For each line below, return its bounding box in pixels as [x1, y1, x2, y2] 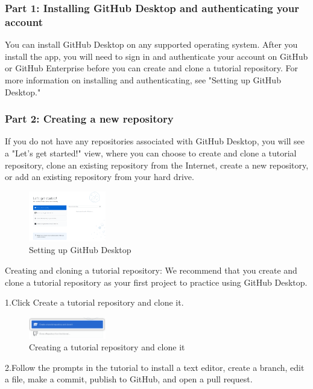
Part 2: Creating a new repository [5, 111, 174, 126]
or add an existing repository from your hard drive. [5, 170, 194, 183]
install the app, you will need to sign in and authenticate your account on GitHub [5, 50, 308, 62]
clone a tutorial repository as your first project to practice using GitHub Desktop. [5, 275, 308, 288]
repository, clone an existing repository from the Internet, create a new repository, [5, 158, 309, 171]
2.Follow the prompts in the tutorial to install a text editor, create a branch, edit [5, 361, 305, 373]
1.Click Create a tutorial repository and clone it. [5, 296, 184, 309]
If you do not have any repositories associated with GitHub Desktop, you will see [5, 135, 305, 147]
